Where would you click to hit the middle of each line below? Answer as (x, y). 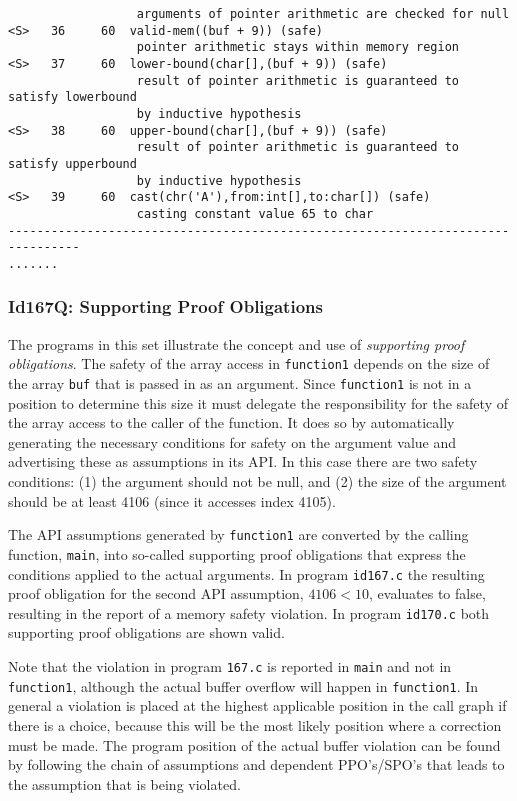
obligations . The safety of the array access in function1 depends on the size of (249, 363)
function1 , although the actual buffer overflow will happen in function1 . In (243, 685)
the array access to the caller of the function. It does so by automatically (231, 422)
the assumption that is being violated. (124, 783)
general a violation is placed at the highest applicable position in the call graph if (257, 705)
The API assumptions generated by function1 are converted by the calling (238, 534)
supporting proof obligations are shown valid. (146, 632)
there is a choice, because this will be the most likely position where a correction (255, 724)
